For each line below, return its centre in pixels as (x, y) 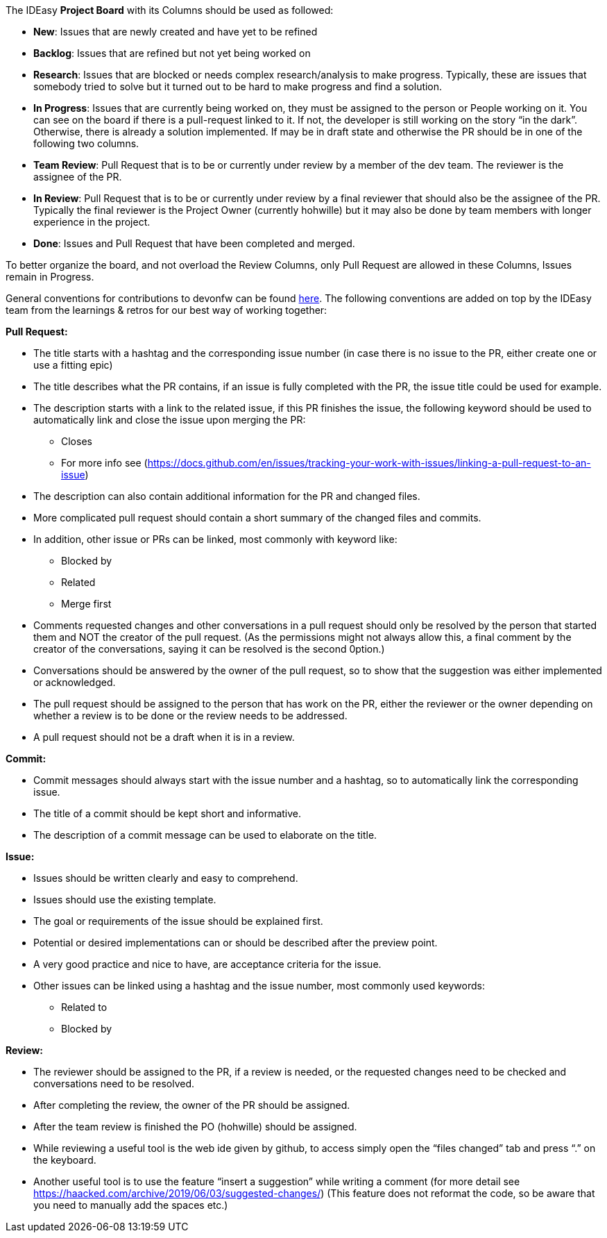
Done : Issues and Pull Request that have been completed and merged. (194, 243)
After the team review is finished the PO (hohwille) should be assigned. (195, 1127)
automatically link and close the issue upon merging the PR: (170, 420)
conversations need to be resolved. (114, 1084)
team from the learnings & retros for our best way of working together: (166, 310)
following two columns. (86, 143)
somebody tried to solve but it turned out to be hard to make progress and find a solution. (238, 86)
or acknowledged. (75, 682)
